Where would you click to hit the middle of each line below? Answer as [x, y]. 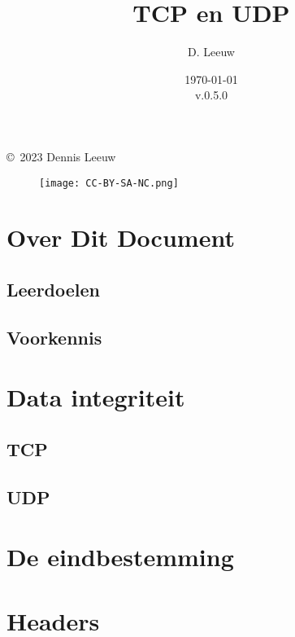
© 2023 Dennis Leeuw [61, 156]
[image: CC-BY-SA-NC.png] [109, 183]
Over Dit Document [121, 237]
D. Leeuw [211, 52]
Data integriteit [96, 397]
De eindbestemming [120, 557]
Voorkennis [54, 337]
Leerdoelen [54, 289]
